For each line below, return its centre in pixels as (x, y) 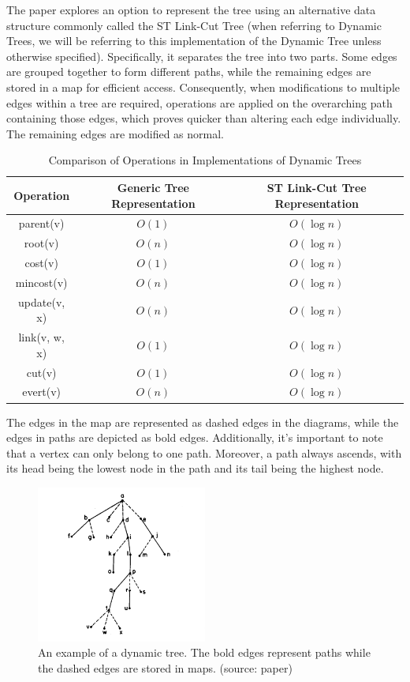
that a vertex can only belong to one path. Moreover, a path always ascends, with (204, 452)
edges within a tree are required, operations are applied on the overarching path (199, 102)
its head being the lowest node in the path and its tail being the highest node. (195, 468)
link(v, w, (41, 337)
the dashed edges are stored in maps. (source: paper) (165, 667)
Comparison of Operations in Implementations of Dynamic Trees (205, 160)
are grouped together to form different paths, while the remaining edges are (189, 72)
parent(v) (41, 223)
